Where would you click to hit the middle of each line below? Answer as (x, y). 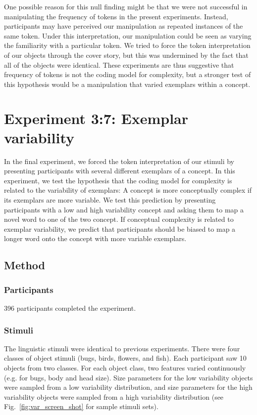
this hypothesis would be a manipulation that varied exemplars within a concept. (127, 84)
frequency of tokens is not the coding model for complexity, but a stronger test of (128, 74)
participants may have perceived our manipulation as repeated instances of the (124, 26)
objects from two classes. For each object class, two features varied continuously (125, 368)
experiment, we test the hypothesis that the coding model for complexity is (118, 180)
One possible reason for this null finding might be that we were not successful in (126, 6)
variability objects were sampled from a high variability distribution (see (114, 396)
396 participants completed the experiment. (70, 308)
